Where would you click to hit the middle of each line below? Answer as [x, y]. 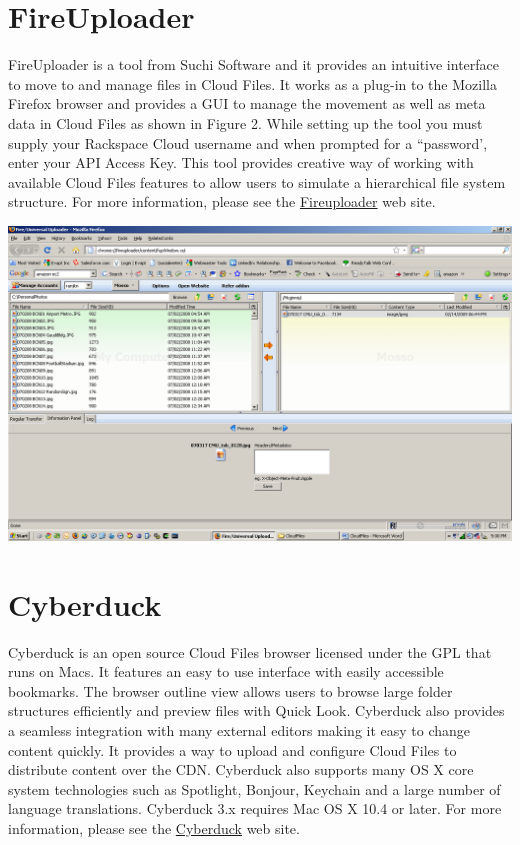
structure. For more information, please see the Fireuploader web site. [222, 201]
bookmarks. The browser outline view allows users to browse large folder [230, 690]
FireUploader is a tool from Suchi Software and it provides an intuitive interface [254, 64]
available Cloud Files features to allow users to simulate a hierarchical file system [257, 181]
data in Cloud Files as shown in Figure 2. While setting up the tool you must [245, 122]
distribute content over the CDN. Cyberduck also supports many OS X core [241, 769]
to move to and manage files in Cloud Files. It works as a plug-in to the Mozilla [252, 83]
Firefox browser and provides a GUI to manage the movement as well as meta [247, 103]
